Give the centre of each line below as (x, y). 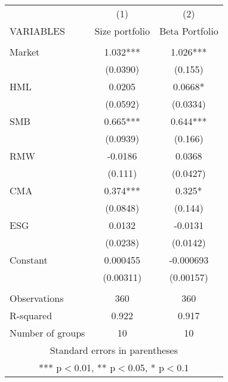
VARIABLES (37, 31)
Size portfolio (122, 31)
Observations (37, 298)
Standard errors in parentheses (114, 350)
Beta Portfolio (189, 31)
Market (25, 52)
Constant (29, 260)
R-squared (31, 315)
